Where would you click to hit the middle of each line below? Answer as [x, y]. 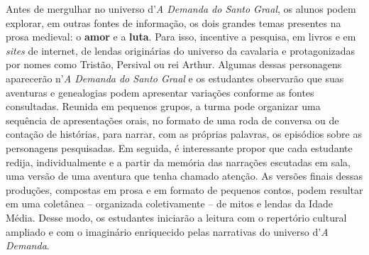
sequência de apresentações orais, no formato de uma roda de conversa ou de [172, 120]
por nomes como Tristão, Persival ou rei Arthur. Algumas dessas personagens [174, 64]
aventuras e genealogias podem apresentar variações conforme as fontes [160, 92]
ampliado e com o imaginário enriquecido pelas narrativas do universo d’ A [167, 231]
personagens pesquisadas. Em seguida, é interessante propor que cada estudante [179, 147]
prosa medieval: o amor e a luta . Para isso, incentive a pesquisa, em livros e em [181, 37]
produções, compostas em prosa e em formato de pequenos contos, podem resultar [184, 189]
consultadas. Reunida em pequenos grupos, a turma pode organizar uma [163, 106]
